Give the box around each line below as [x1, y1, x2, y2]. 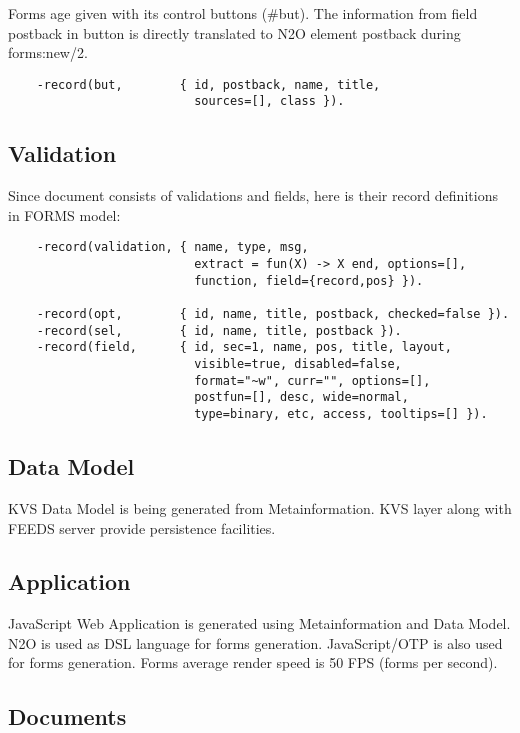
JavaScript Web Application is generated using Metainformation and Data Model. [8, 613, 511, 634]
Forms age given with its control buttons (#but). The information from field [8, 3, 478, 23]
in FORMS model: [8, 204, 121, 225]
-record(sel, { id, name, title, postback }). [36, 323, 402, 338]
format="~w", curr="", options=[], [194, 373, 431, 388]
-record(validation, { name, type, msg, [36, 240, 309, 255]
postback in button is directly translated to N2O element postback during [8, 22, 461, 43]
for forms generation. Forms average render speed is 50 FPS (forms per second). [8, 652, 498, 673]
